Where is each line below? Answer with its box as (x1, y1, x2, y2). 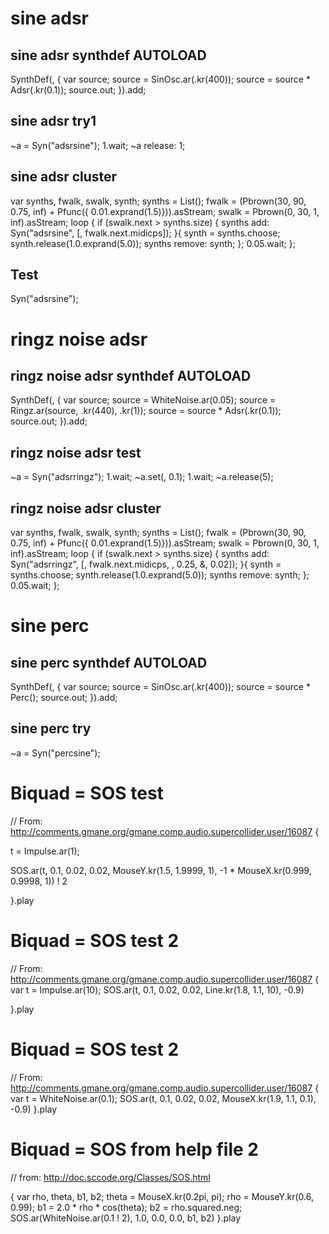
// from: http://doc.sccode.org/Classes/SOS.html (10, 1171, 211, 1183)
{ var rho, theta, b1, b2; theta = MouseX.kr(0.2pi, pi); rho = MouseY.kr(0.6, (10, 1190, 314, 1202)
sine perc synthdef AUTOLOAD (10, 654, 208, 671)
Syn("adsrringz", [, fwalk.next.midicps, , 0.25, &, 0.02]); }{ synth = (10, 558, 282, 571)
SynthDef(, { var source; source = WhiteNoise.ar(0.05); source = (10, 394, 277, 406)
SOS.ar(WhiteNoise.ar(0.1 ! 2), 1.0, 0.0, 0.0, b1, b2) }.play (10, 1212, 242, 1224)
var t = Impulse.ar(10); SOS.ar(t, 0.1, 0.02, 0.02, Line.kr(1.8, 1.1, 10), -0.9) (10, 983, 305, 996)
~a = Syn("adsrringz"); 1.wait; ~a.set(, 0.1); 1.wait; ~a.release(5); (10, 471, 274, 483)
